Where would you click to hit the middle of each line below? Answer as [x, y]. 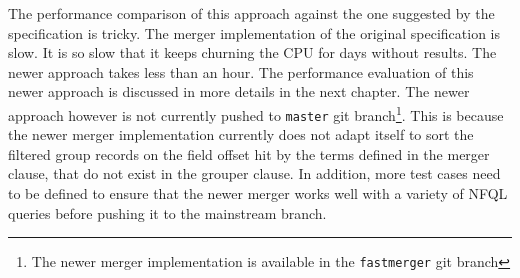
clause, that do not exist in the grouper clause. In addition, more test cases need [254, 173]
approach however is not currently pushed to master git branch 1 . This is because [256, 113]
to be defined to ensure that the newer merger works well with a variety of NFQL [258, 193]
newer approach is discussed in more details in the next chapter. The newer [239, 91]
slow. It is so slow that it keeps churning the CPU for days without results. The [252, 52]
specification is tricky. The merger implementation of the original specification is [254, 32]
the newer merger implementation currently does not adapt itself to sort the [241, 134]
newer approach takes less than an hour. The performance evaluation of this [241, 71]
